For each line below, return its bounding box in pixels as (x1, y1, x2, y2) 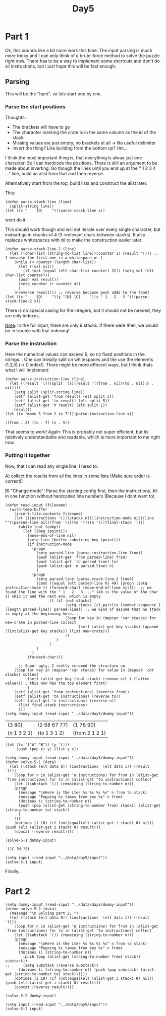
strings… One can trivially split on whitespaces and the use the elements (5, 357, 154, 363)
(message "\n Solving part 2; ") (9, 911, 79, 916)
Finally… (5, 868, 22, 874)
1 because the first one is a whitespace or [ (5, 255, 103, 261)
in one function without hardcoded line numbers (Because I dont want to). (5, 493, 156, 499)
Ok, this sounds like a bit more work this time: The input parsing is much (5, 47, 153, 53)
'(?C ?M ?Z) (5, 846, 30, 852)
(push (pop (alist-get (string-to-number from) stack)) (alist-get (18, 803, 161, 808)
